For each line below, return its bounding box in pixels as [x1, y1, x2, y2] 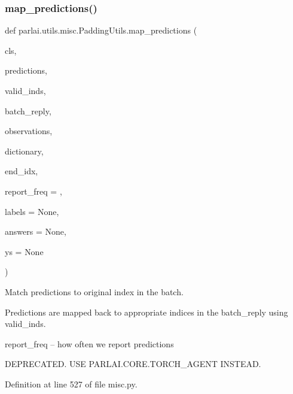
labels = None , [5, 205, 59, 217]
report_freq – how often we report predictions [5, 337, 174, 350]
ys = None [5, 245, 44, 257]
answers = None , [5, 225, 66, 238]
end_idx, [5, 165, 38, 177]
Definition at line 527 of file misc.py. [5, 377, 138, 390]
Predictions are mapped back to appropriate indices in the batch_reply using [5, 305, 288, 318]
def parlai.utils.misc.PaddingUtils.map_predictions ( [5, 24, 197, 37]
